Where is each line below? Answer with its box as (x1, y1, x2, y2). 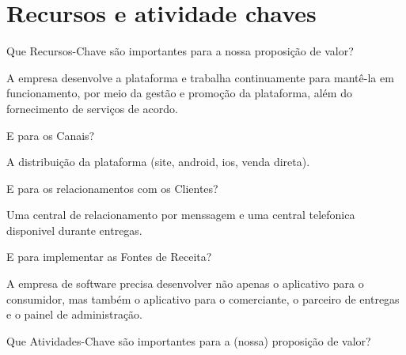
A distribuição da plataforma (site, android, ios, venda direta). (6, 153, 310, 170)
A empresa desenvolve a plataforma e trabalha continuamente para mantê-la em (6, 69, 394, 85)
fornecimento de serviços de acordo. (6, 100, 178, 116)
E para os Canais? (6, 127, 95, 143)
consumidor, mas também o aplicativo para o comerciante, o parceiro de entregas (6, 290, 400, 307)
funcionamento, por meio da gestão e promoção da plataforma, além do (6, 85, 352, 101)
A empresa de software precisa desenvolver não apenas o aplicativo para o (6, 275, 364, 292)
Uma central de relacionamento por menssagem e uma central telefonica (6, 206, 355, 223)
